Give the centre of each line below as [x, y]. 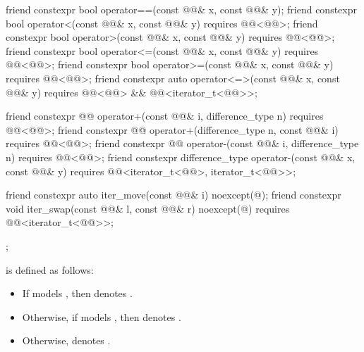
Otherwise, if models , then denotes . [102, 316]
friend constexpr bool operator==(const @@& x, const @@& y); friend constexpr [181, 9]
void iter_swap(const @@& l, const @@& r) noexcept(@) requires [148, 208]
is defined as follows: [50, 269]
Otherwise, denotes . [66, 340]
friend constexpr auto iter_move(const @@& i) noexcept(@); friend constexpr [174, 195]
